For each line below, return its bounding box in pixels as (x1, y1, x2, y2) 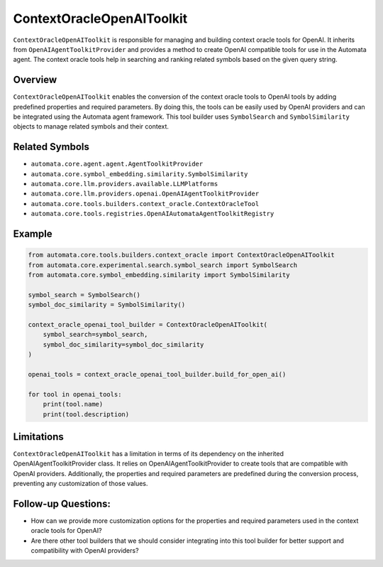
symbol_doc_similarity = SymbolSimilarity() (28, 301, 186, 309)
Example (13, 228, 52, 240)
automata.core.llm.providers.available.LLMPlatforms (30, 180, 218, 188)
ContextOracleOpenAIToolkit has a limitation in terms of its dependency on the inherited (13, 450, 284, 458)
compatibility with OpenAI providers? (30, 546, 139, 555)
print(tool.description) (43, 410, 130, 418)
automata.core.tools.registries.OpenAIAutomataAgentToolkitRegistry (30, 210, 274, 218)
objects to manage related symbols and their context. (13, 122, 170, 131)
